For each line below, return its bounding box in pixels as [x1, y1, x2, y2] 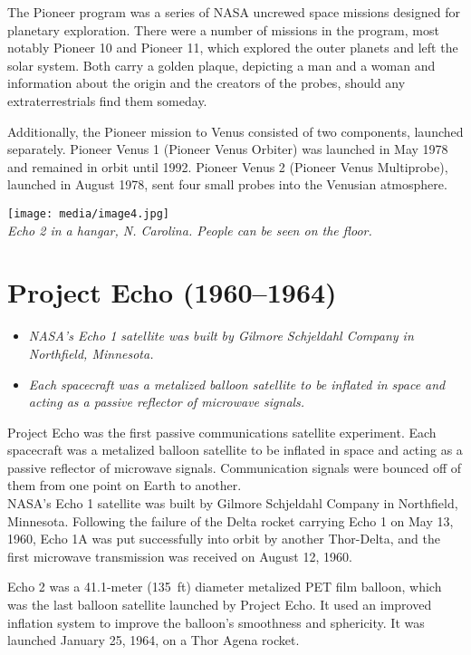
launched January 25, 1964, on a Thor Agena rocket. [7, 631, 300, 650]
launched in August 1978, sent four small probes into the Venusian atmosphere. [7, 175, 447, 194]
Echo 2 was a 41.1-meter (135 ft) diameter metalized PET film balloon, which [7, 577, 442, 596]
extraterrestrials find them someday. [7, 91, 207, 110]
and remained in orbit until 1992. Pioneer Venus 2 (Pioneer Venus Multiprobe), [7, 157, 448, 176]
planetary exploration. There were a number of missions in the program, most [7, 20, 439, 39]
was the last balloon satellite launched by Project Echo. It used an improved [7, 595, 432, 614]
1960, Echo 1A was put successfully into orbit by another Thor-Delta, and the [7, 529, 440, 548]
